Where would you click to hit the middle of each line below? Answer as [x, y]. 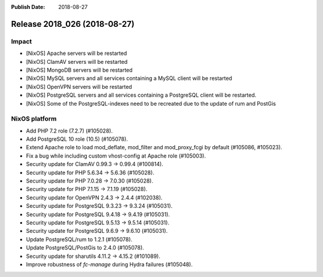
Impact [22, 41]
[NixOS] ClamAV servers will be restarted [77, 61]
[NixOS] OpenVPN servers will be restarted [79, 87]
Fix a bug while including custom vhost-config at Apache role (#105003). [116, 156]
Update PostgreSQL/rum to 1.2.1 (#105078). [79, 239]
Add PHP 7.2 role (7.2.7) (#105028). [69, 131]
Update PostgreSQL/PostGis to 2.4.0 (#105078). [85, 248]
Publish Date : [28, 7]
